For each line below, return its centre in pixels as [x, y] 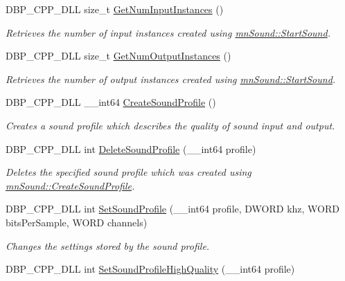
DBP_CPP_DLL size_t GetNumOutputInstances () [118, 56]
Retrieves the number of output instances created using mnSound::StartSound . [171, 79]
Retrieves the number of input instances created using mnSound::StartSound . [168, 32]
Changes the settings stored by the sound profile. [108, 245]
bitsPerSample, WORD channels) [77, 222]
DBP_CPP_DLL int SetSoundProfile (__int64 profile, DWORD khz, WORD [172, 209]
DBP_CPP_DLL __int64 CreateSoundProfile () [111, 102]
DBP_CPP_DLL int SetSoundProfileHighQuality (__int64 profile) [150, 269]
